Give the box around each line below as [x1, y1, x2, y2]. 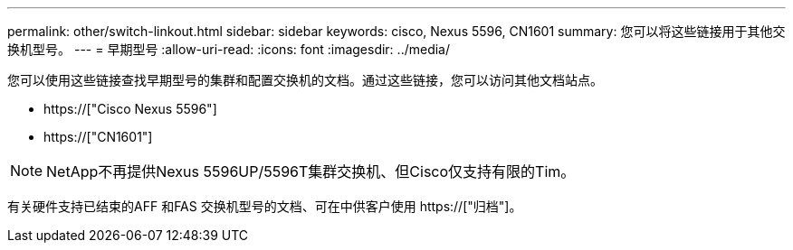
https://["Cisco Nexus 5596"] [43, 101, 217, 116]
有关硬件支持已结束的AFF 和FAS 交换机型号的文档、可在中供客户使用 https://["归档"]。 [7, 199, 522, 214]
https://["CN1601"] [43, 129, 153, 144]
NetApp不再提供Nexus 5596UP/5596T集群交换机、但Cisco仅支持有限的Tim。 [46, 162, 576, 181]
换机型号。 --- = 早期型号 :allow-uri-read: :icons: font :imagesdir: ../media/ [7, 42, 451, 57]
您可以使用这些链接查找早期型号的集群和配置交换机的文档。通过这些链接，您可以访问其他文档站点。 [7, 72, 603, 88]
